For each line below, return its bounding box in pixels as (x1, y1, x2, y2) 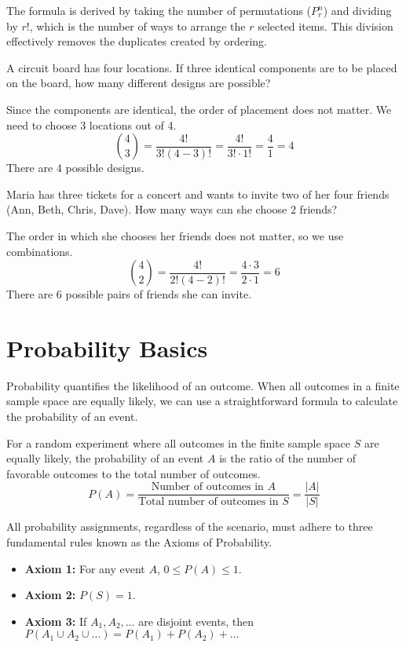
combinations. (6, 243, 73, 259)
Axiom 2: (24, 587, 76, 603)
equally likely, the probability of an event (6, 450, 204, 466)
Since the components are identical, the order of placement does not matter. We (6, 101, 392, 117)
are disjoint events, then (138, 612, 254, 629)
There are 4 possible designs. (6, 159, 144, 176)
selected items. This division (258, 17, 393, 34)
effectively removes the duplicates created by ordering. (6, 33, 267, 49)
